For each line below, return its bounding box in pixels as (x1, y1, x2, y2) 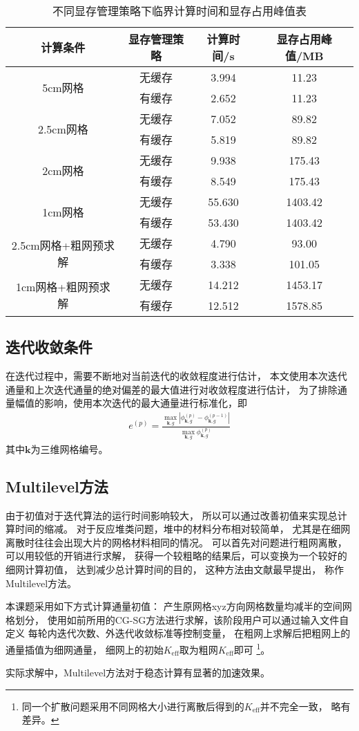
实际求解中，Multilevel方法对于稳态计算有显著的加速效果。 (6, 665, 271, 680)
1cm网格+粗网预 (15, 279, 99, 295)
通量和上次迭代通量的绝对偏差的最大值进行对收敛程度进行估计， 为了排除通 (6, 382, 347, 396)
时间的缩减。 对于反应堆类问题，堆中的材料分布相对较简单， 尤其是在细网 (14, 521, 351, 536)
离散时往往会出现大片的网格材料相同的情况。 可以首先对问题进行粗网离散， (6, 535, 347, 549)
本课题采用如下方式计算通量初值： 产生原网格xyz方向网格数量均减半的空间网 (6, 599, 352, 613)
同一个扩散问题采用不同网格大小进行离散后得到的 (21, 698, 244, 713)
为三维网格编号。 (30, 441, 108, 456)
